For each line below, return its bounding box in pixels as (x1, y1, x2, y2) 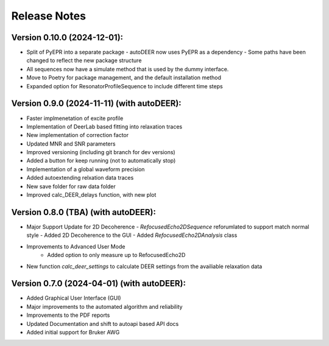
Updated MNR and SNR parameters (26, 140, 116, 147)
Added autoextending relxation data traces (26, 174, 134, 182)
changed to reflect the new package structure (26, 57, 142, 64)
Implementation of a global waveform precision (26, 165, 145, 173)
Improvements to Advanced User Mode (26, 242, 126, 250)
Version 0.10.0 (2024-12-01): (11, 32, 124, 43)
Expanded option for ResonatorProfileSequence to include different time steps (26, 82, 223, 90)
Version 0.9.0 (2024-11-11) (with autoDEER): (11, 98, 182, 109)
